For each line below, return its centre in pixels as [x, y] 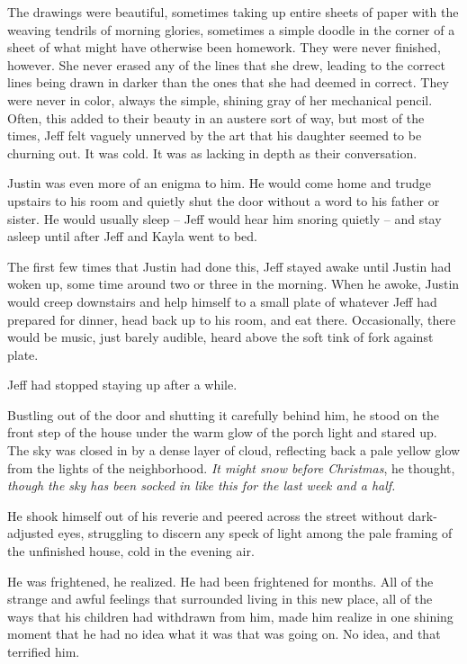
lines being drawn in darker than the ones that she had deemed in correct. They [228, 82]
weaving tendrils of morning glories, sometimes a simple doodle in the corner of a [231, 29]
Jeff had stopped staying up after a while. [122, 385]
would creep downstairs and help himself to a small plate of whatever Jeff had [222, 301]
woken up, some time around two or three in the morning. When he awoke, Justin [233, 284]
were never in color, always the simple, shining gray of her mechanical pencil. [220, 99]
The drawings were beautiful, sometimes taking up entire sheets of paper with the [233, 12]
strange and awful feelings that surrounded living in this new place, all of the [220, 599]
